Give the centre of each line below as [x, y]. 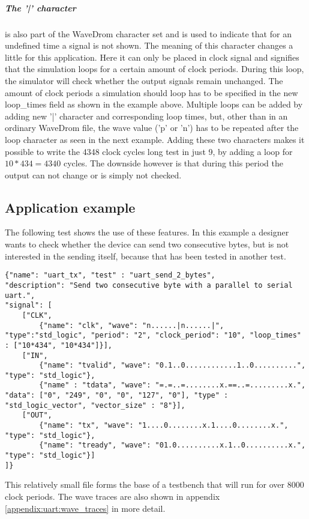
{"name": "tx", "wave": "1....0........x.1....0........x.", [164, 426]
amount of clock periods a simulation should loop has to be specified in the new [151, 92]
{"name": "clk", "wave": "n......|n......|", [132, 325]
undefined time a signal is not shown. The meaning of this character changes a [149, 45]
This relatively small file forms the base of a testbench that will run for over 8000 [154, 484]
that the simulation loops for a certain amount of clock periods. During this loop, [154, 69]
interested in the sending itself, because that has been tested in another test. [145, 256]
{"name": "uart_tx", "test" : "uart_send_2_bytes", [110, 275]
